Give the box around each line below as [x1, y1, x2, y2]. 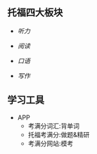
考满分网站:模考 [27, 139, 74, 148]
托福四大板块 [7, 6, 63, 19]
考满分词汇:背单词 [27, 122, 79, 130]
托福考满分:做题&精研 [27, 130, 90, 139]
